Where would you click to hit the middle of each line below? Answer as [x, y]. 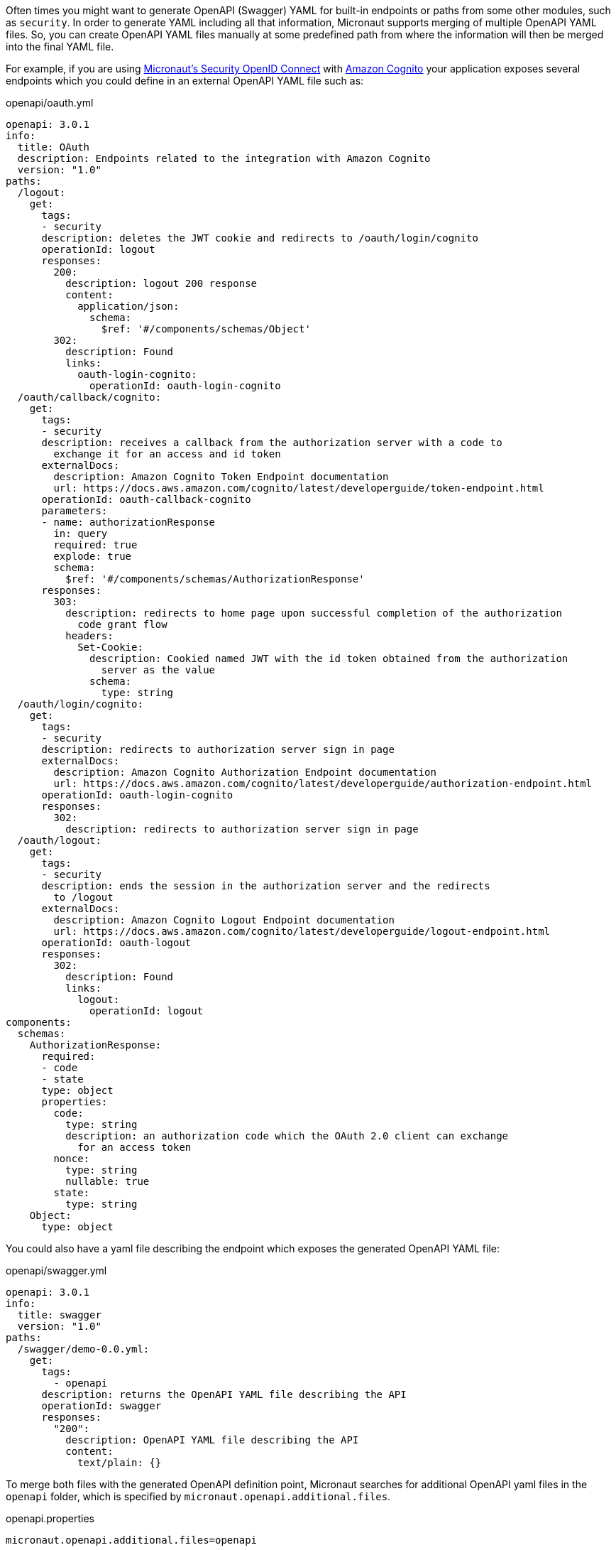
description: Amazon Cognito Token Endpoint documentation [221, 477]
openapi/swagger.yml [56, 1270]
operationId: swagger [101, 1406]
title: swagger [59, 1315]
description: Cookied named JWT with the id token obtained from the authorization [329, 659]
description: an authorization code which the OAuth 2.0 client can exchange [287, 1136]
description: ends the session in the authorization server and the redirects [266, 886]
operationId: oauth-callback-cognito [146, 499]
